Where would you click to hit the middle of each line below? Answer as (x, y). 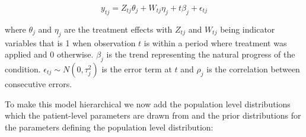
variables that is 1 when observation (70, 42)
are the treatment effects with (118, 29)
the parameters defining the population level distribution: (109, 127)
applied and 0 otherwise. (49, 54)
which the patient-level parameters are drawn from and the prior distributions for (153, 115)
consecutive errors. (39, 83)
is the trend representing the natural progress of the (201, 54)
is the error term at (137, 68)
